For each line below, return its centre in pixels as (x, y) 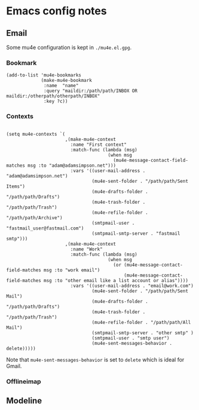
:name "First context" (99, 145)
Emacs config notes (56, 11)
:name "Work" (86, 249)
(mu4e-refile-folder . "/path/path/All (141, 322)
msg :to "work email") (72, 270)
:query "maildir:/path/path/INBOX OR (91, 91)
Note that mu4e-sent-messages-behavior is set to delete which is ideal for (95, 359)
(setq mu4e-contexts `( (36, 134)
